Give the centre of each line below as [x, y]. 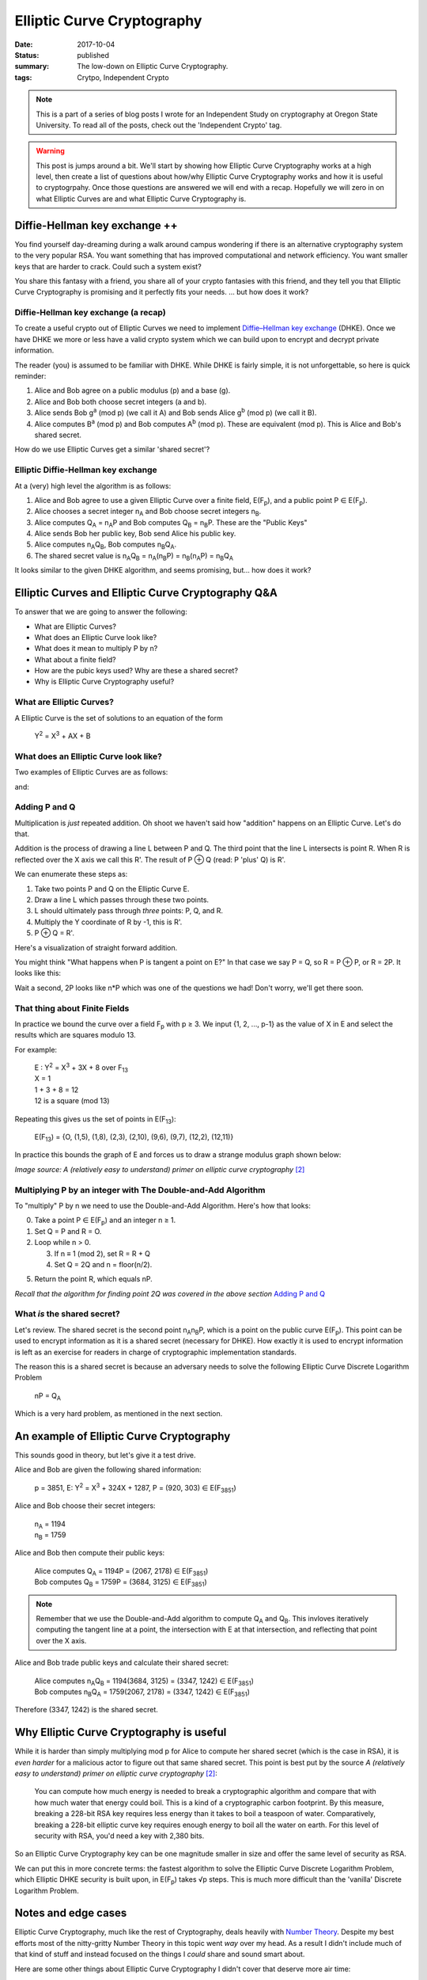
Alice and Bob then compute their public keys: [90, 1553]
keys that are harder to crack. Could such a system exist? [108, 266]
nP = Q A [48, 1396]
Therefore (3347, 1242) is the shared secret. [86, 1710]
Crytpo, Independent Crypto [123, 77]
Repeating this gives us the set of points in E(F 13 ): [96, 1119]
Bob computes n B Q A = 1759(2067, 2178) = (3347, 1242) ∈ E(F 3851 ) [142, 1693]
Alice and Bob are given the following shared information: [108, 1470]
